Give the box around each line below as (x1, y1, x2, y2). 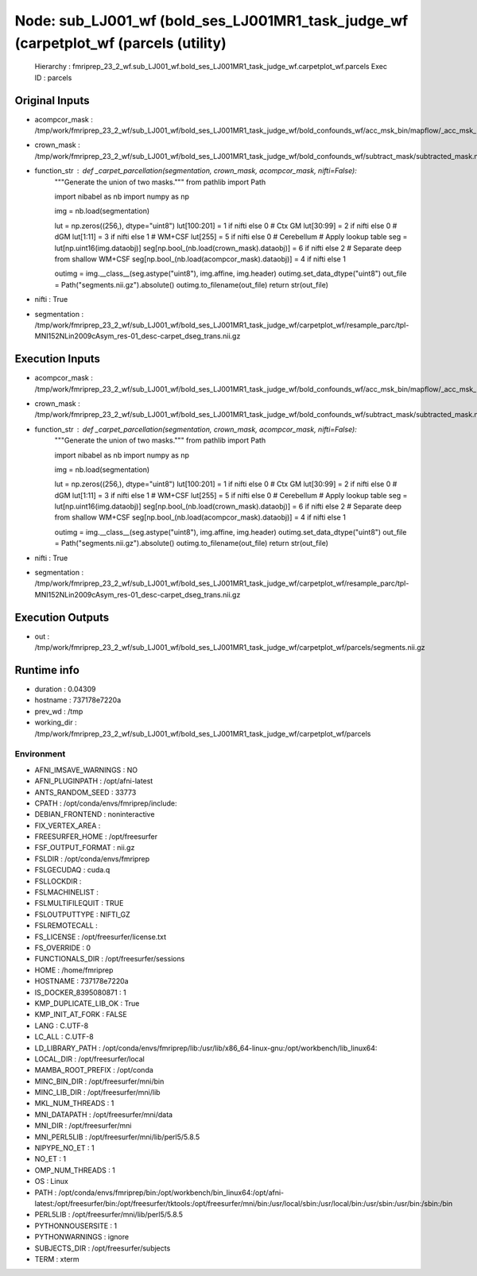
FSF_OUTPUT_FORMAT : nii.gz (34, 843, 135, 853)
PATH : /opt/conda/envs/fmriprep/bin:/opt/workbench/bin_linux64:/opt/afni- (34, 1188, 285, 1197)
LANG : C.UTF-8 (34, 1021, 89, 1030)
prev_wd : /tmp (34, 706, 83, 716)
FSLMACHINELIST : (34, 887, 99, 897)
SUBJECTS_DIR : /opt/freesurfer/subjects (34, 1243, 171, 1253)
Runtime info (14, 663, 79, 677)
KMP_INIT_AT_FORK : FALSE (34, 1010, 127, 1019)
